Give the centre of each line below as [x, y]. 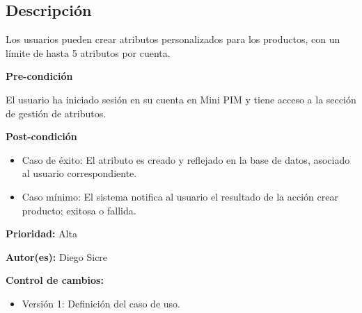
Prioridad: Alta [41, 234]
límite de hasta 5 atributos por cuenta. [88, 52]
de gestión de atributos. [56, 113]
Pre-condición [39, 76]
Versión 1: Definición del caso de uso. [101, 303]
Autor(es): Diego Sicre [57, 256]
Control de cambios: [55, 280]
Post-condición [41, 136]
